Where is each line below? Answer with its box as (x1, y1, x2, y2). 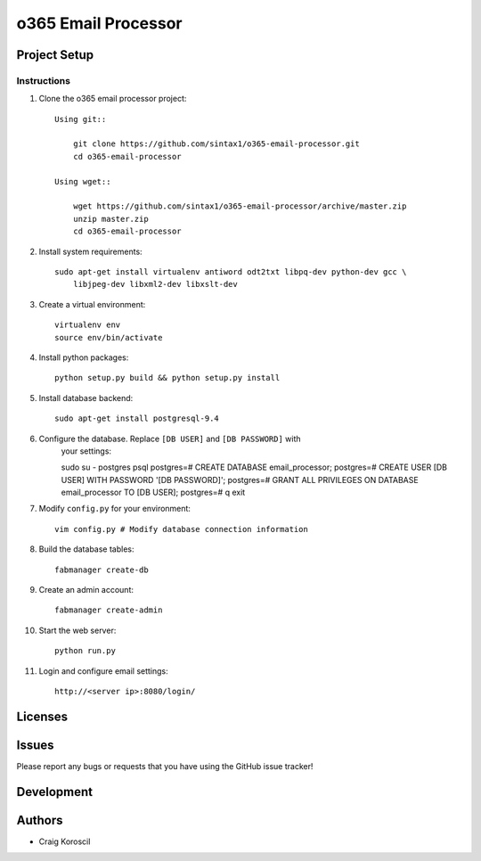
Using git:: (54, 114, 107, 124)
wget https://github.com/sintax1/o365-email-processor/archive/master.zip (72, 201, 407, 211)
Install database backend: (38, 392, 134, 403)
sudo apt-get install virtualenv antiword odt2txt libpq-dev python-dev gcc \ (54, 267, 407, 276)
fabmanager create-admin (54, 605, 163, 615)
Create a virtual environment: (38, 299, 146, 309)
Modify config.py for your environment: (38, 504, 192, 514)
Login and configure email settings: (38, 665, 168, 676)
